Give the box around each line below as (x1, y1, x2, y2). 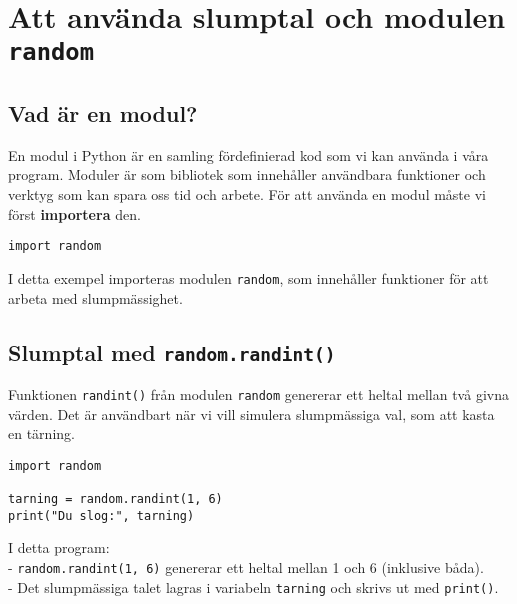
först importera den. (8, 203, 141, 224)
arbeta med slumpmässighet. (8, 287, 183, 308)
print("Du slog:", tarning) (8, 508, 195, 523)
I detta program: (8, 537, 110, 558)
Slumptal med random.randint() (8, 336, 336, 367)
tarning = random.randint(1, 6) (8, 492, 223, 507)
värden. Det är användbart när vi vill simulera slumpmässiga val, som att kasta (8, 403, 495, 424)
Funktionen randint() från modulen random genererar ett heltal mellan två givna (8, 383, 509, 404)
